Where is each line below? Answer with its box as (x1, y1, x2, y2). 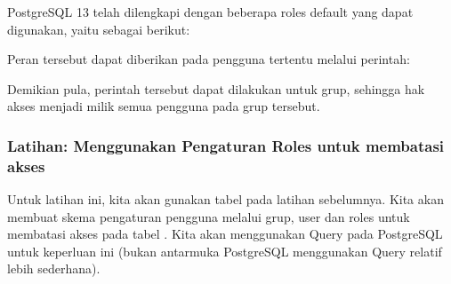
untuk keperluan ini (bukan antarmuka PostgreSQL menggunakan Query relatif (7, 241, 442, 260)
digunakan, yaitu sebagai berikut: (7, 20, 190, 38)
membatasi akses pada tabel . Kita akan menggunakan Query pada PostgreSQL (7, 225, 443, 243)
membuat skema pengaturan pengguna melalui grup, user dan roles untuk (7, 207, 410, 225)
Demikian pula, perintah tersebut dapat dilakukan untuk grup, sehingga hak (7, 79, 425, 98)
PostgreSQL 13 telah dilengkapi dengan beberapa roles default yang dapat (7, 3, 414, 20)
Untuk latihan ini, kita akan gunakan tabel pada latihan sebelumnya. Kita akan (7, 190, 444, 209)
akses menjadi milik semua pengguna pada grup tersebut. (7, 97, 320, 115)
